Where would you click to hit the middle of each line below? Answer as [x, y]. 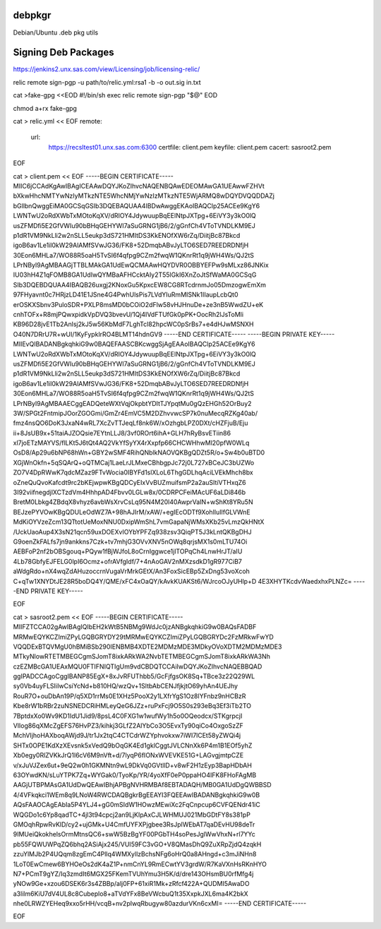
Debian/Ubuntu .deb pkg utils [56, 32]
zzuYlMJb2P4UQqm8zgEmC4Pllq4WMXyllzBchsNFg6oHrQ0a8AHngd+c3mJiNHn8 [135, 854]
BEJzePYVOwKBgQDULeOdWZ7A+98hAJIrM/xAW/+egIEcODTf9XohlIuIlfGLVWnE [132, 512]
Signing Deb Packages [64, 53]
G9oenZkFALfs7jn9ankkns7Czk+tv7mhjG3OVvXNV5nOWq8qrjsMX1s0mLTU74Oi [130, 541]
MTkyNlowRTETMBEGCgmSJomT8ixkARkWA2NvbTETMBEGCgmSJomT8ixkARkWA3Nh [142, 657]
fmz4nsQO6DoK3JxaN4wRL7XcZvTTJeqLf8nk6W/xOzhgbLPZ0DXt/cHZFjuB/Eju [131, 423]
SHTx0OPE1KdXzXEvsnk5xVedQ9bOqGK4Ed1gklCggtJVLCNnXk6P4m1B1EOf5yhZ [133, 745]
